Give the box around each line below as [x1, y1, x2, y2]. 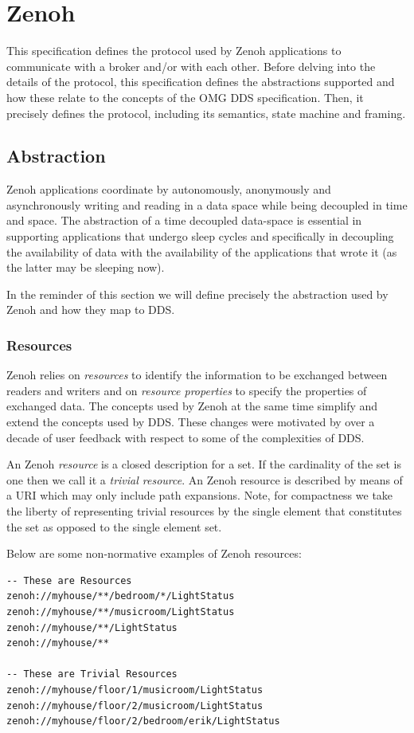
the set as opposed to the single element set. [6, 518, 222, 535]
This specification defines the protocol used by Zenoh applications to [6, 42, 342, 59]
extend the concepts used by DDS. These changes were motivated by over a [6, 414, 375, 430]
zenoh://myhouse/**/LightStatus [6, 621, 178, 633]
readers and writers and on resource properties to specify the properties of [6, 382, 367, 398]
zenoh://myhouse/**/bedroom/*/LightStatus [6, 590, 235, 602]
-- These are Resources [6, 574, 132, 586]
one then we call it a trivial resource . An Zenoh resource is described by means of [6, 471, 403, 488]
